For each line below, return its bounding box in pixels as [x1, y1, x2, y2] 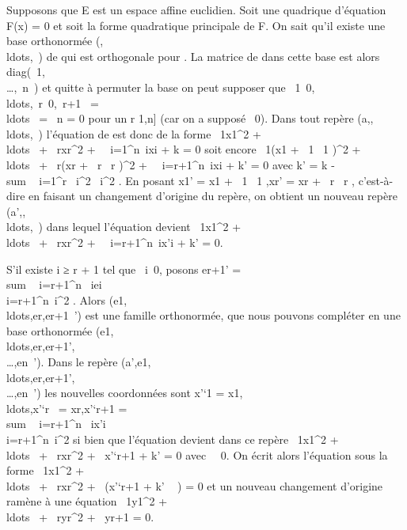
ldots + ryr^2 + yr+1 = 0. [6, 509, 154, 524]
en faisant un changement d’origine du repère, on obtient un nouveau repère [29, 187, 397, 204]
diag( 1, [6, 63, 46, 80]
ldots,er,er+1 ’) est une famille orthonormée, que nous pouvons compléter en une [6, 307, 401, 324]
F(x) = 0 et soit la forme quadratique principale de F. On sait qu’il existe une [6, 17, 386, 33]
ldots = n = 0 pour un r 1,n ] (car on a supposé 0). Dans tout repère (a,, [6, 110, 374, 127]
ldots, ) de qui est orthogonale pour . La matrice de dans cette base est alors [6, 47, 380, 64]
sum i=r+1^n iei [6, 276, 102, 293]
